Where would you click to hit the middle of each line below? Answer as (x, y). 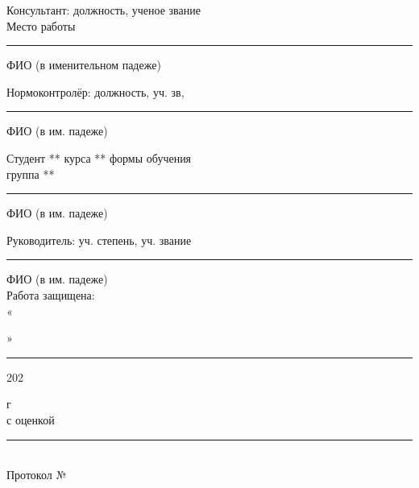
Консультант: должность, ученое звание (104, 10)
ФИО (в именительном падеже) (84, 65)
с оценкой (31, 419)
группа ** (31, 174)
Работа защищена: (51, 294)
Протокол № (37, 475)
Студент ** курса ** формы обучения (99, 157)
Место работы (41, 25)
